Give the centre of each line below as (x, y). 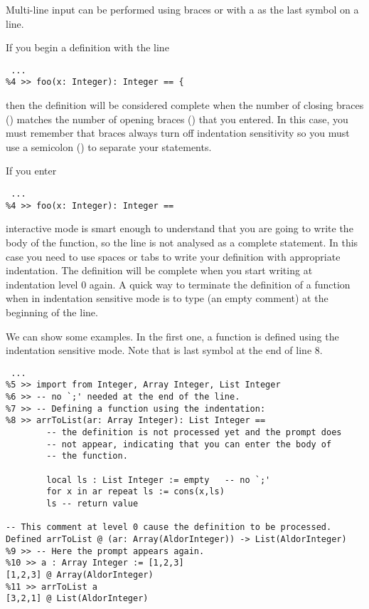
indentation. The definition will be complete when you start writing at (159, 270)
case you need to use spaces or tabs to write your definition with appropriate (173, 256)
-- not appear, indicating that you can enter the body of (189, 444)
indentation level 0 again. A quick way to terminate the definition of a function (178, 284)
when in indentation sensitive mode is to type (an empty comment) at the (167, 298)
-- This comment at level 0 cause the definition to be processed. (169, 527)
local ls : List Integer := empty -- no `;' (159, 480)
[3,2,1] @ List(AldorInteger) (77, 599)
